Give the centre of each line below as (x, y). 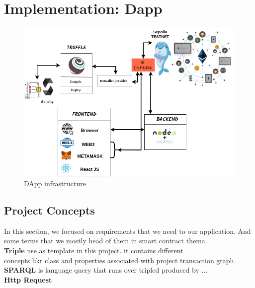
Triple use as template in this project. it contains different (94, 250)
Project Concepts (49, 210)
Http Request (28, 279)
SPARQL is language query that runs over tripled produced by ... (106, 270)
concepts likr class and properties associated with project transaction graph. (120, 260)
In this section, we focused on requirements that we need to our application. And (127, 231)
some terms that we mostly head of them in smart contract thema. (106, 241)
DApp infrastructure (55, 183)
